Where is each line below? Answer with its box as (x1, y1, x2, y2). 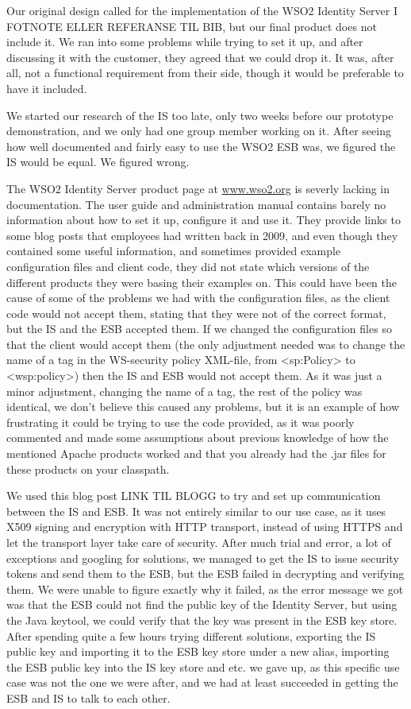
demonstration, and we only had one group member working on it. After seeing (6, 122, 391, 139)
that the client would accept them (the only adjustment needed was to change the (6, 335, 405, 352)
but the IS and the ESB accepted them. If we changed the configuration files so (6, 320, 392, 337)
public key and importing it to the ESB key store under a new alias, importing (6, 643, 390, 660)
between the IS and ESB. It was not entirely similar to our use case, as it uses (6, 502, 386, 519)
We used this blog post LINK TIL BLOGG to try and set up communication (6, 487, 381, 504)
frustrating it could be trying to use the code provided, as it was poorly (6, 413, 355, 430)
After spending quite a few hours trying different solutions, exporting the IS (6, 627, 376, 644)
